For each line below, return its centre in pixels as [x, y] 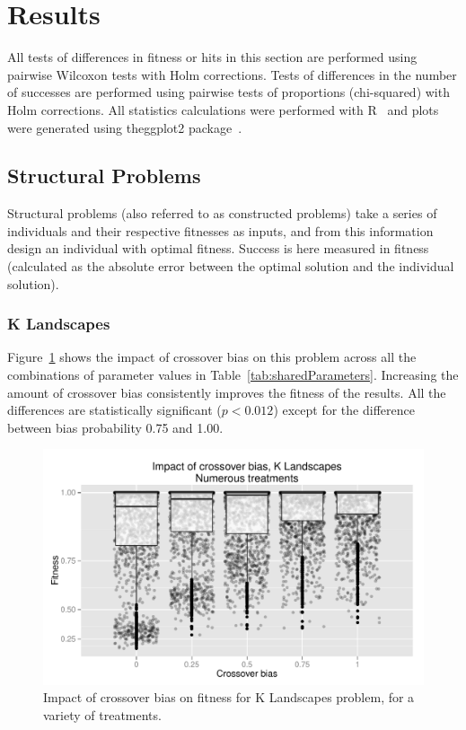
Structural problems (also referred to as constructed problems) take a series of [222, 213]
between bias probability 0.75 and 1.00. [115, 427]
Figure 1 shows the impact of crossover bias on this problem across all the [212, 357]
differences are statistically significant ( [114, 410]
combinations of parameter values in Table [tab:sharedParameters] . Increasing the [233, 375]
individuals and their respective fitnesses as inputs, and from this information [220, 230]
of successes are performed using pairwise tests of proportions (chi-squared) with [229, 92]
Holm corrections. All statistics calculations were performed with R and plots [223, 109]
